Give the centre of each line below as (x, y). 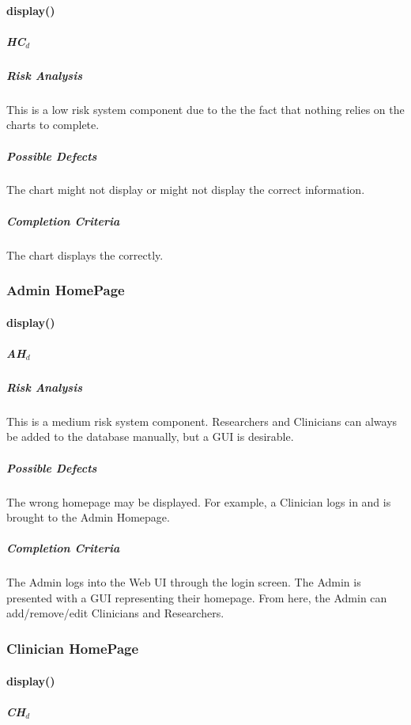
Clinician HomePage (73, 648)
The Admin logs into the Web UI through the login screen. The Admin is (184, 582)
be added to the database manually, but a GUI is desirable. (150, 437)
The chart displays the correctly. (85, 254)
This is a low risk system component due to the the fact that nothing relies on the (205, 109)
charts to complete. (53, 125)
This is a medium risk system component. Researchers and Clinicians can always (202, 421)
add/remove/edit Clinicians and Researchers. (115, 613)
